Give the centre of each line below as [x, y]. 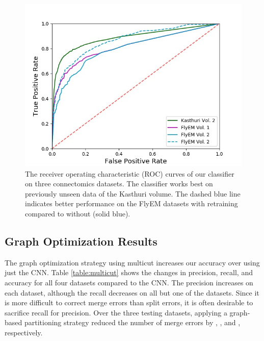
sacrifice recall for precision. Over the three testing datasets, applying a [116, 312]
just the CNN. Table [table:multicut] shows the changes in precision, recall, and [129, 272]
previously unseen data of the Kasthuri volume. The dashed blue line [133, 193]
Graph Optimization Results [81, 241]
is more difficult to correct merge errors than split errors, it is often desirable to [129, 302]
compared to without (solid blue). [78, 213]
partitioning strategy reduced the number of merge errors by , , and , [132, 322]
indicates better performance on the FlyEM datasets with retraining [131, 203]
